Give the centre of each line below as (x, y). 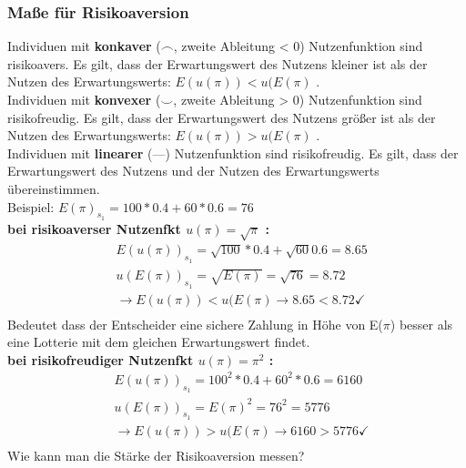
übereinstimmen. (54, 188)
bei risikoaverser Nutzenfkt (94, 228)
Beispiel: (31, 206)
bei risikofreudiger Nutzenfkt (101, 359)
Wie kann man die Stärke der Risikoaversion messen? (156, 455)
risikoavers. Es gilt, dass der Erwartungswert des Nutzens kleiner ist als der (218, 63)
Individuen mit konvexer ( (84, 99)
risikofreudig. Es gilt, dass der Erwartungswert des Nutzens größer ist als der (222, 117)
